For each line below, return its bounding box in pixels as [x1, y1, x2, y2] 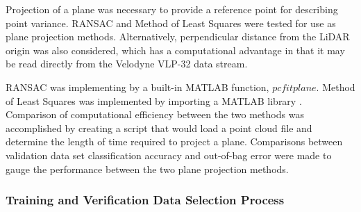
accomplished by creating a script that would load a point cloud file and [6, 120, 312, 135]
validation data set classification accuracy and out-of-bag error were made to [6, 147, 332, 162]
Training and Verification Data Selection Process [6, 191, 285, 209]
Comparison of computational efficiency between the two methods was [6, 107, 304, 122]
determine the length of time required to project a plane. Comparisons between [6, 134, 343, 149]
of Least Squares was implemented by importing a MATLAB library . [6, 93, 302, 108]
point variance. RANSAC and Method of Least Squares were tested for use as [6, 15, 336, 30]
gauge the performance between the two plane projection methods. [6, 161, 289, 176]
